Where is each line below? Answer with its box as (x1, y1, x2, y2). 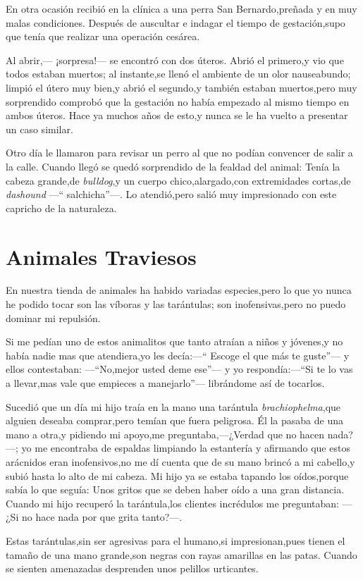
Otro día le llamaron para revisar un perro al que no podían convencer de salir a (6, 145, 353, 160)
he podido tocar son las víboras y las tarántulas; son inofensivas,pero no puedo (6, 297, 346, 311)
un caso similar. (6, 121, 73, 136)
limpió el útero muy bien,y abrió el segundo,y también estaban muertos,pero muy (6, 80, 357, 94)
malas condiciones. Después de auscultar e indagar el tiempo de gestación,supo (6, 15, 345, 30)
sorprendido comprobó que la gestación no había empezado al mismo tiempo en (6, 94, 350, 109)
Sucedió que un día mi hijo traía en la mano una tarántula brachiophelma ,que (6, 399, 341, 414)
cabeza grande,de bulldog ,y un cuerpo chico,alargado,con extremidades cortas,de (6, 173, 351, 187)
